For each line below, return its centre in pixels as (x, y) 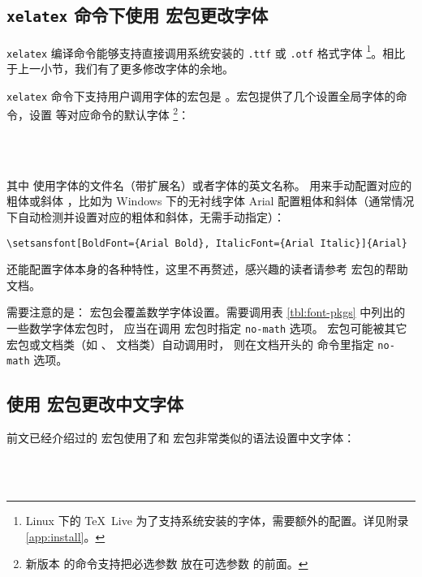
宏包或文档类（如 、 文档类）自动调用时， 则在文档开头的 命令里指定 (190, 344)
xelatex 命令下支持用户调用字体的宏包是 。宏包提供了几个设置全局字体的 (201, 95)
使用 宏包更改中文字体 (95, 404)
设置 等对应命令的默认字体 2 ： (109, 113)
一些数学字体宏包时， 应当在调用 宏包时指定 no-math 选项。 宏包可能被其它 (207, 328)
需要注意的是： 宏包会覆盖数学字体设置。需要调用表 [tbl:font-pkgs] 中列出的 (206, 312)
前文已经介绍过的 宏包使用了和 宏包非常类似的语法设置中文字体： (181, 438)
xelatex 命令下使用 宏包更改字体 (138, 15)
